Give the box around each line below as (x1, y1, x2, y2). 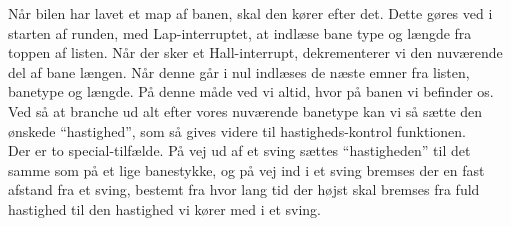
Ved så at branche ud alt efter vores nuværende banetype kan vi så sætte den (8, 100, 483, 121)
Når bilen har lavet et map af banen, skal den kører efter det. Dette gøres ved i (8, 3, 493, 23)
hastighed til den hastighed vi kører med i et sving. (8, 198, 321, 219)
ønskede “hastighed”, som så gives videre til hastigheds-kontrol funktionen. (8, 120, 466, 141)
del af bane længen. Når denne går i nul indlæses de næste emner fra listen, (8, 61, 470, 82)
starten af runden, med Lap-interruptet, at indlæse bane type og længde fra (8, 22, 472, 43)
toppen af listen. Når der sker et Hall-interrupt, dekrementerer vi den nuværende (8, 42, 503, 63)
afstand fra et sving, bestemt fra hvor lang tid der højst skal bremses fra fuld (8, 179, 480, 200)
